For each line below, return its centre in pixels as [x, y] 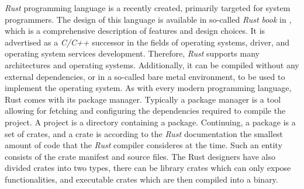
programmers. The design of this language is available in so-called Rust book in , [148, 19]
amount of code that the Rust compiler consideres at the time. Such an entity [144, 145]
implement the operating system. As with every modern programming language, [148, 88]
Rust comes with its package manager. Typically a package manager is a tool [143, 99]
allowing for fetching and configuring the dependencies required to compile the [145, 111]
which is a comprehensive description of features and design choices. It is [135, 31]
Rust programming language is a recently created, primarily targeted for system [148, 8]
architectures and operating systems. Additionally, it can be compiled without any [152, 64]
